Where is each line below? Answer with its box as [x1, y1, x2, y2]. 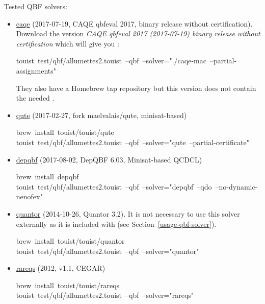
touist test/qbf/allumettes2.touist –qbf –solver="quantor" [16, 245, 199, 256]
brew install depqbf [16, 171, 79, 182]
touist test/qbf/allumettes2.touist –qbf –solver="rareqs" [16, 290, 194, 300]
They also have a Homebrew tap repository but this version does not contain [16, 82, 256, 93]
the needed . [16, 92, 55, 103]
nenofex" [16, 191, 43, 202]
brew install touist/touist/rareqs [16, 279, 120, 290]
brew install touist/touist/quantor [16, 236, 125, 246]
